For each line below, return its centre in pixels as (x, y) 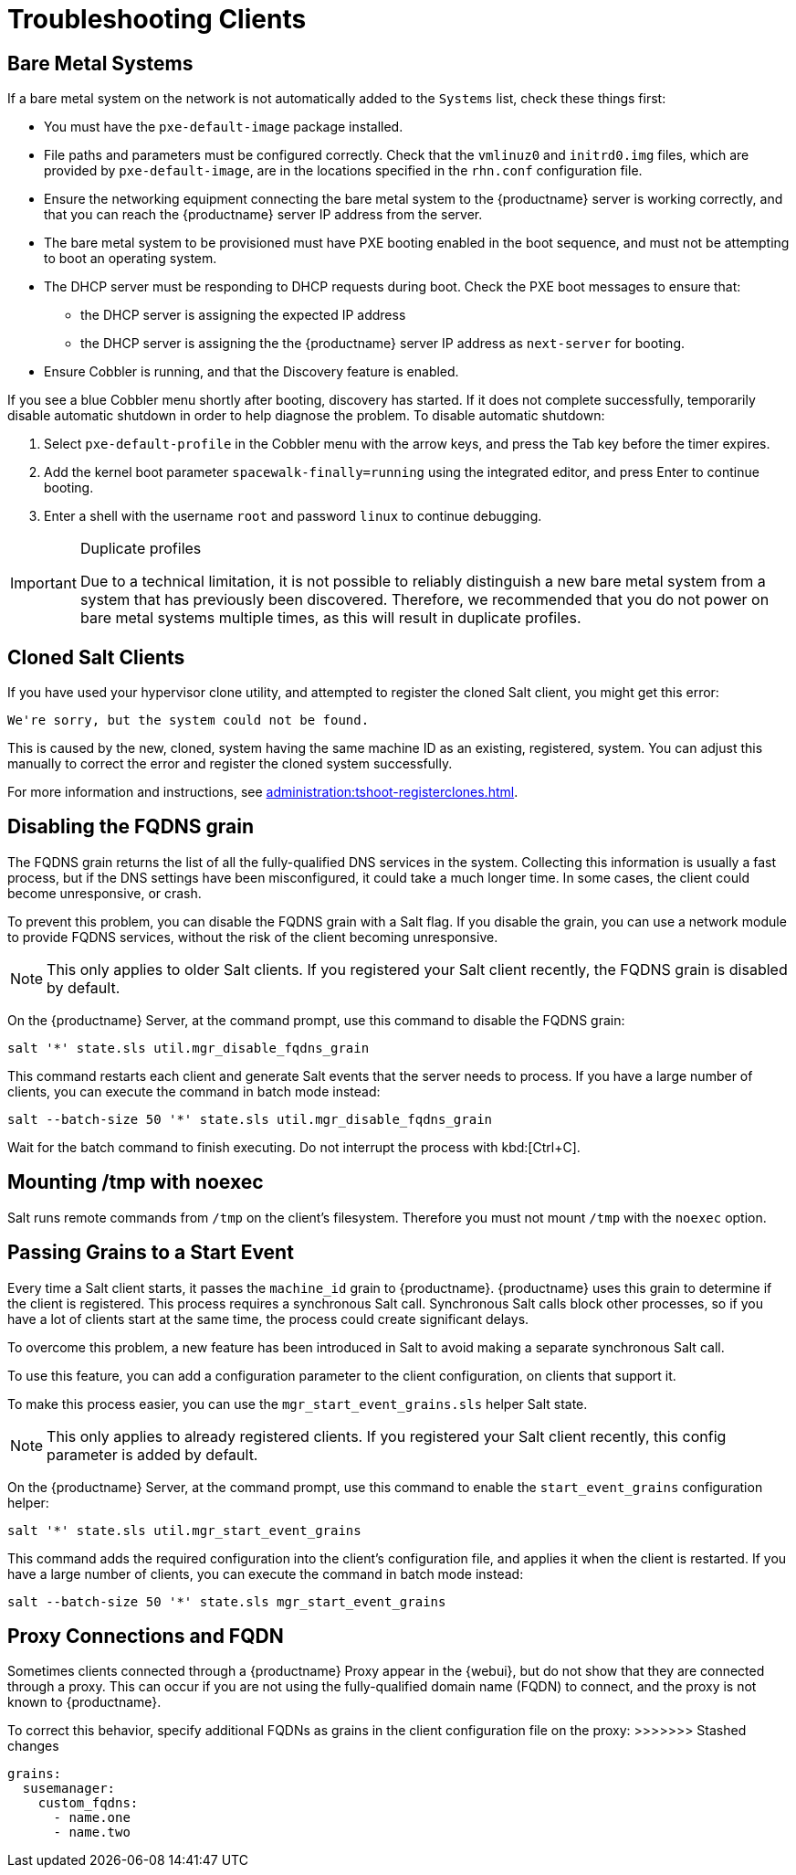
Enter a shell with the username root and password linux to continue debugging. (293, 516)
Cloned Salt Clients (96, 657)
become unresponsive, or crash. (105, 893)
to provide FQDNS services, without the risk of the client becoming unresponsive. (253, 937)
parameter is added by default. (152, 1454)
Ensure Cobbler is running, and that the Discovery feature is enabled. (251, 372)
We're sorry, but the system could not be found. (189, 720)
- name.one (92, 1818)
